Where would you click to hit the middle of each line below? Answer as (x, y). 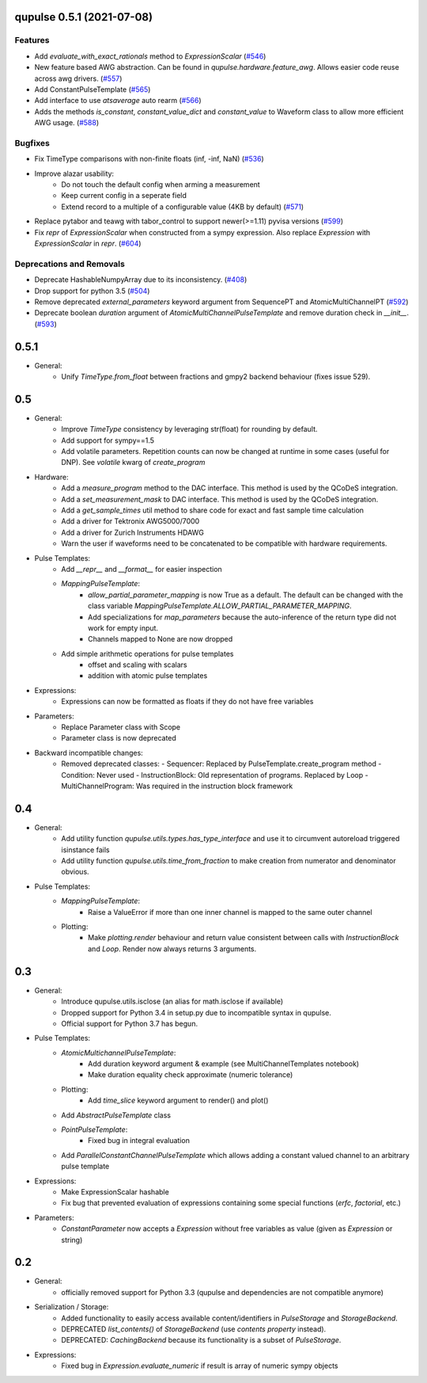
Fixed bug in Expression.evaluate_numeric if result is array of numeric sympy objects (200, 1366)
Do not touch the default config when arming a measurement (161, 185)
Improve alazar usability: (74, 173)
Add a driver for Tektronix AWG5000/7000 (130, 521)
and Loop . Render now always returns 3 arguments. (172, 949)
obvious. (76, 872)
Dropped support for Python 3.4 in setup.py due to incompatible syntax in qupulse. (196, 1012)
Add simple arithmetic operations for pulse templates (147, 653)
